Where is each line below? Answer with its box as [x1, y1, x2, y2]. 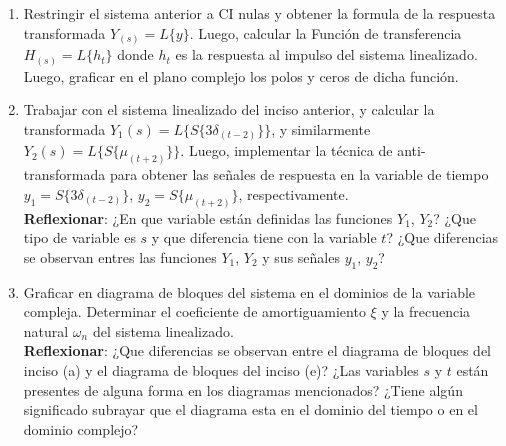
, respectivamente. [238, 183, 349, 204]
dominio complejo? [23, 418, 139, 439]
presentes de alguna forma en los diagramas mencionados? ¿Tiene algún [23, 379, 463, 400]
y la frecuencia [381, 301, 471, 322]
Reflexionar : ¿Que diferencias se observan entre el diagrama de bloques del [23, 340, 492, 361]
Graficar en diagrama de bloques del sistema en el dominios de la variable [23, 281, 476, 302]
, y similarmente [271, 118, 371, 139]
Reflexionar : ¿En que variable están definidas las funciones [23, 207, 393, 228]
